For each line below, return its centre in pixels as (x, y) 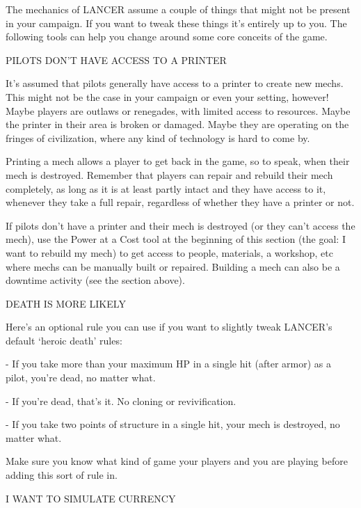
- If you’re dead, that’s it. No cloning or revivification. (121, 400)
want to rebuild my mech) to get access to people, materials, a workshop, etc (169, 252)
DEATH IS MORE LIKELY (66, 303)
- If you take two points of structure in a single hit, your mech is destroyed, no (173, 424)
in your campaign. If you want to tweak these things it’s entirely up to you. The (176, 23)
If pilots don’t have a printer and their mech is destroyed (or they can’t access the (180, 225)
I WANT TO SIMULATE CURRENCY (91, 498)
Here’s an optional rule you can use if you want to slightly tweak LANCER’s (169, 327)
